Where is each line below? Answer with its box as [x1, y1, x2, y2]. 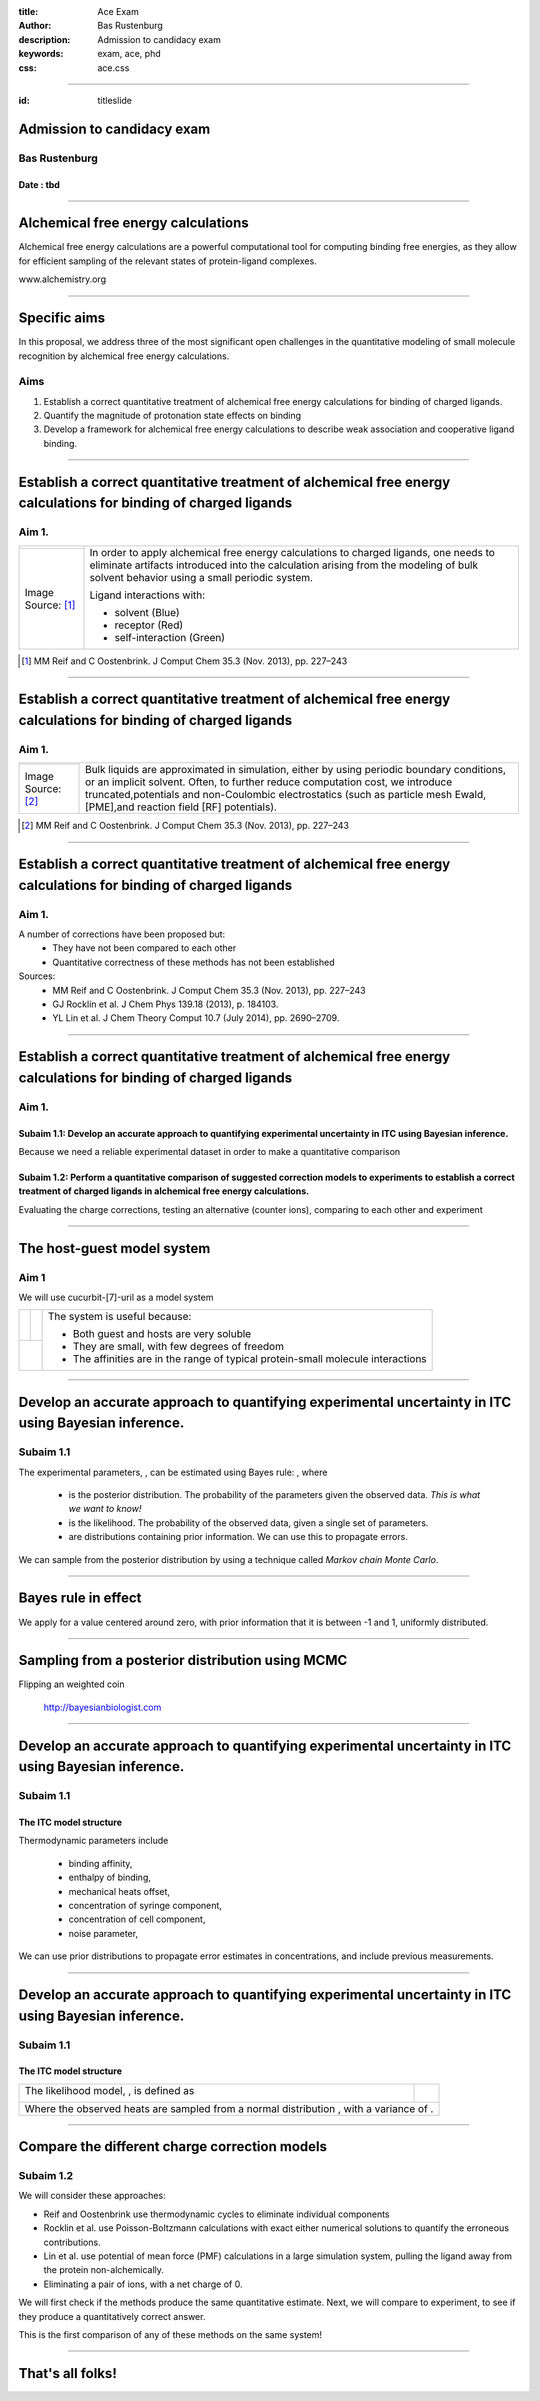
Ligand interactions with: [89, 588, 206, 602]
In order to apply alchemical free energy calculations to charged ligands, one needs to [89, 545, 495, 559]
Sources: [18, 970, 56, 982]
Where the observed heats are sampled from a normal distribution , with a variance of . [24, 2101, 434, 2115]
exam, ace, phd [97, 48, 162, 60]
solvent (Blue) [114, 605, 180, 619]
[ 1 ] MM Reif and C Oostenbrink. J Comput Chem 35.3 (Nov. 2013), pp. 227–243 [21, 655, 348, 667]
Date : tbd [18, 178, 60, 190]
